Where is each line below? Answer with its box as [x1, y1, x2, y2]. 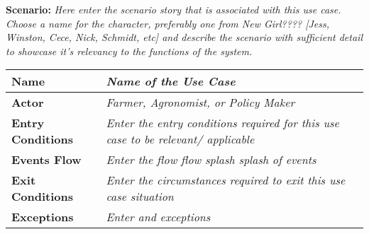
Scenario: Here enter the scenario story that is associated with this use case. [6, 2, 341, 16]
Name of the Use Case [106, 73, 236, 90]
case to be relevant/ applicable [106, 131, 255, 148]
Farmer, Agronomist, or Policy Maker [106, 94, 295, 111]
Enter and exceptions [106, 209, 211, 226]
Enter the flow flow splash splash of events [106, 151, 316, 168]
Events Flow [11, 151, 82, 168]
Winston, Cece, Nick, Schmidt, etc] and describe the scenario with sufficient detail [6, 30, 363, 45]
